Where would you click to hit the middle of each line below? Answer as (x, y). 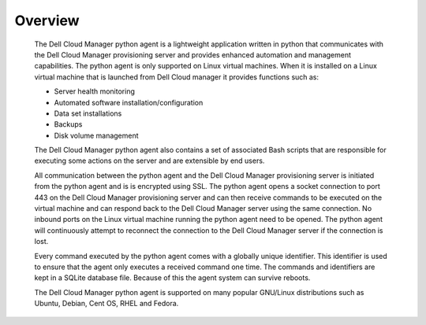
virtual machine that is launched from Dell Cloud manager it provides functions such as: (177, 77)
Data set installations (88, 113)
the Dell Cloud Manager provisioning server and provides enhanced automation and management (192, 54)
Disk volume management (96, 135)
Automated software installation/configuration (129, 102)
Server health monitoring (95, 91)
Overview (47, 20)
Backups (68, 124)
